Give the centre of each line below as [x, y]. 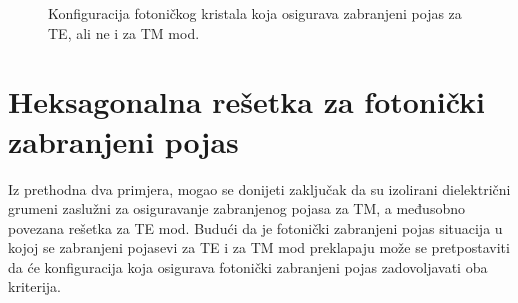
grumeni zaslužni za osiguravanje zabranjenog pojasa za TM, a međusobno [236, 208]
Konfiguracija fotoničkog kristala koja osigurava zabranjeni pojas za [255, 13]
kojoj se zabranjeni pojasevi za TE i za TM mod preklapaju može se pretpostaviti [259, 247]
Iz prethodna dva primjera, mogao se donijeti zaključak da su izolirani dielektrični [259, 188]
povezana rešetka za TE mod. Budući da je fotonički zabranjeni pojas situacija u [255, 227]
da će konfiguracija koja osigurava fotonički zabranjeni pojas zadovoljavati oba [248, 266]
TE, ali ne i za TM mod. [124, 32]
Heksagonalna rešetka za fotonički [247, 101]
